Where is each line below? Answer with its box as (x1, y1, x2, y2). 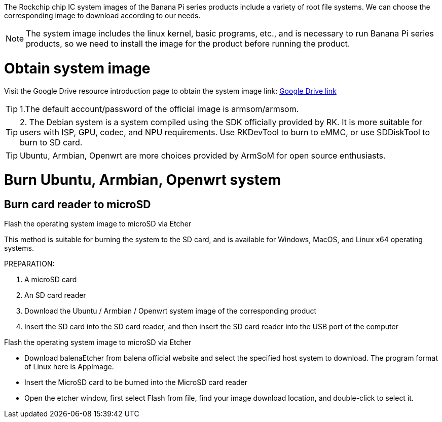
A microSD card (24, 275, 77, 284)
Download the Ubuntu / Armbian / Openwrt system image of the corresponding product (24, 306, 317, 316)
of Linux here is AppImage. (24, 362, 114, 371)
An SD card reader (24, 291, 86, 300)
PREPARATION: (4, 259, 55, 268)
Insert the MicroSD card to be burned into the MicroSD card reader (24, 378, 247, 387)
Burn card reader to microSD (4, 198, 151, 211)
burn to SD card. (20, 137, 83, 147)
